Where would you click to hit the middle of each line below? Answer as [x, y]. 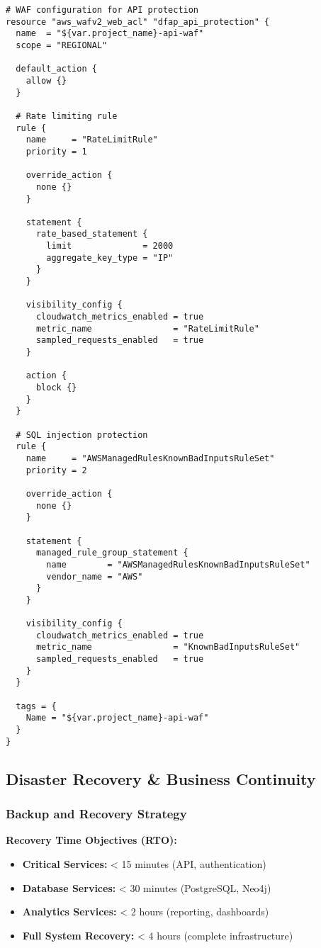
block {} [56, 388]
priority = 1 [56, 151]
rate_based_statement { [92, 234]
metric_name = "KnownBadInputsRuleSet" [168, 647]
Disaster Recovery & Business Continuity [161, 778]
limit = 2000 [110, 246]
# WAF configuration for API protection [102, 10]
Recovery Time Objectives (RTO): [91, 840]
